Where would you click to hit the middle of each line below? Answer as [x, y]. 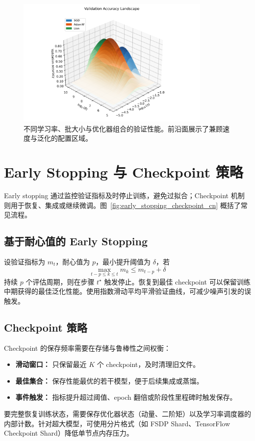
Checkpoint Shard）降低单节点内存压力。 [69, 433]
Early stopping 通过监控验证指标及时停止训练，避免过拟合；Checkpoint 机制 [124, 195]
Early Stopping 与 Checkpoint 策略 [124, 171]
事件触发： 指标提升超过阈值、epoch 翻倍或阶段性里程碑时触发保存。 [126, 397]
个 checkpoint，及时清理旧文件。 [148, 364]
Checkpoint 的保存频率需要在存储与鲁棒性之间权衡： [87, 348]
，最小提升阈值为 [123, 261]
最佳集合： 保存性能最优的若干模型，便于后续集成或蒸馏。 [109, 380]
